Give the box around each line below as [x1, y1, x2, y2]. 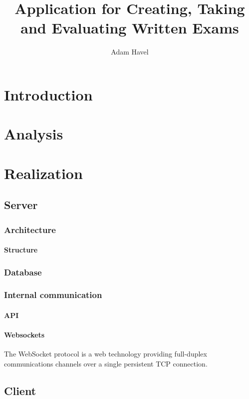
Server [4, 197, 38, 212]
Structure [4, 244, 38, 255]
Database [4, 265, 42, 278]
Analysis [4, 123, 63, 144]
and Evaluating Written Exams [20, 17, 239, 38]
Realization [4, 162, 83, 183]
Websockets [4, 329, 45, 340]
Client [4, 382, 36, 398]
